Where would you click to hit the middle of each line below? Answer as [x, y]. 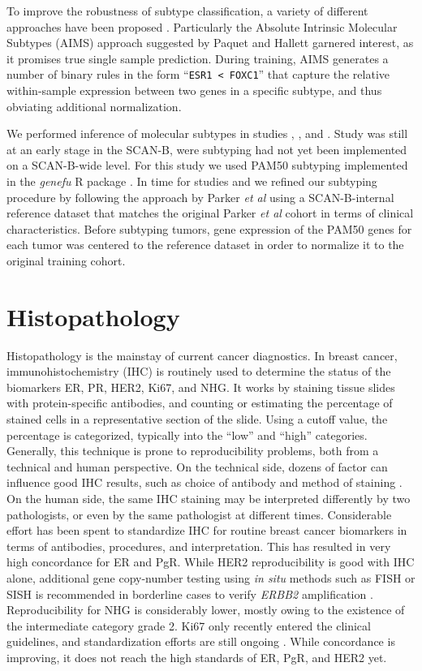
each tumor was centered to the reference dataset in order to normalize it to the [205, 245]
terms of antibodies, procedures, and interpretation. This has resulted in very [199, 546]
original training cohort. [66, 260]
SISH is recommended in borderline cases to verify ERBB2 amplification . [190, 594]
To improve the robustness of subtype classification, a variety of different [187, 11]
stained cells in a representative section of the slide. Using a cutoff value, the [197, 419]
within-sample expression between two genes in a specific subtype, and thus [194, 90]
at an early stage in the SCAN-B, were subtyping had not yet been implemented [207, 149]
